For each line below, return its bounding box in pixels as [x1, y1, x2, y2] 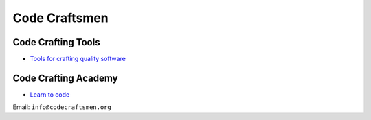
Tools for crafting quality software [30, 55, 126, 63]
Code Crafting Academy [12, 72, 118, 84]
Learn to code [30, 90, 70, 99]
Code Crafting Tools [12, 36, 100, 48]
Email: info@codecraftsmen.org [12, 103, 111, 111]
